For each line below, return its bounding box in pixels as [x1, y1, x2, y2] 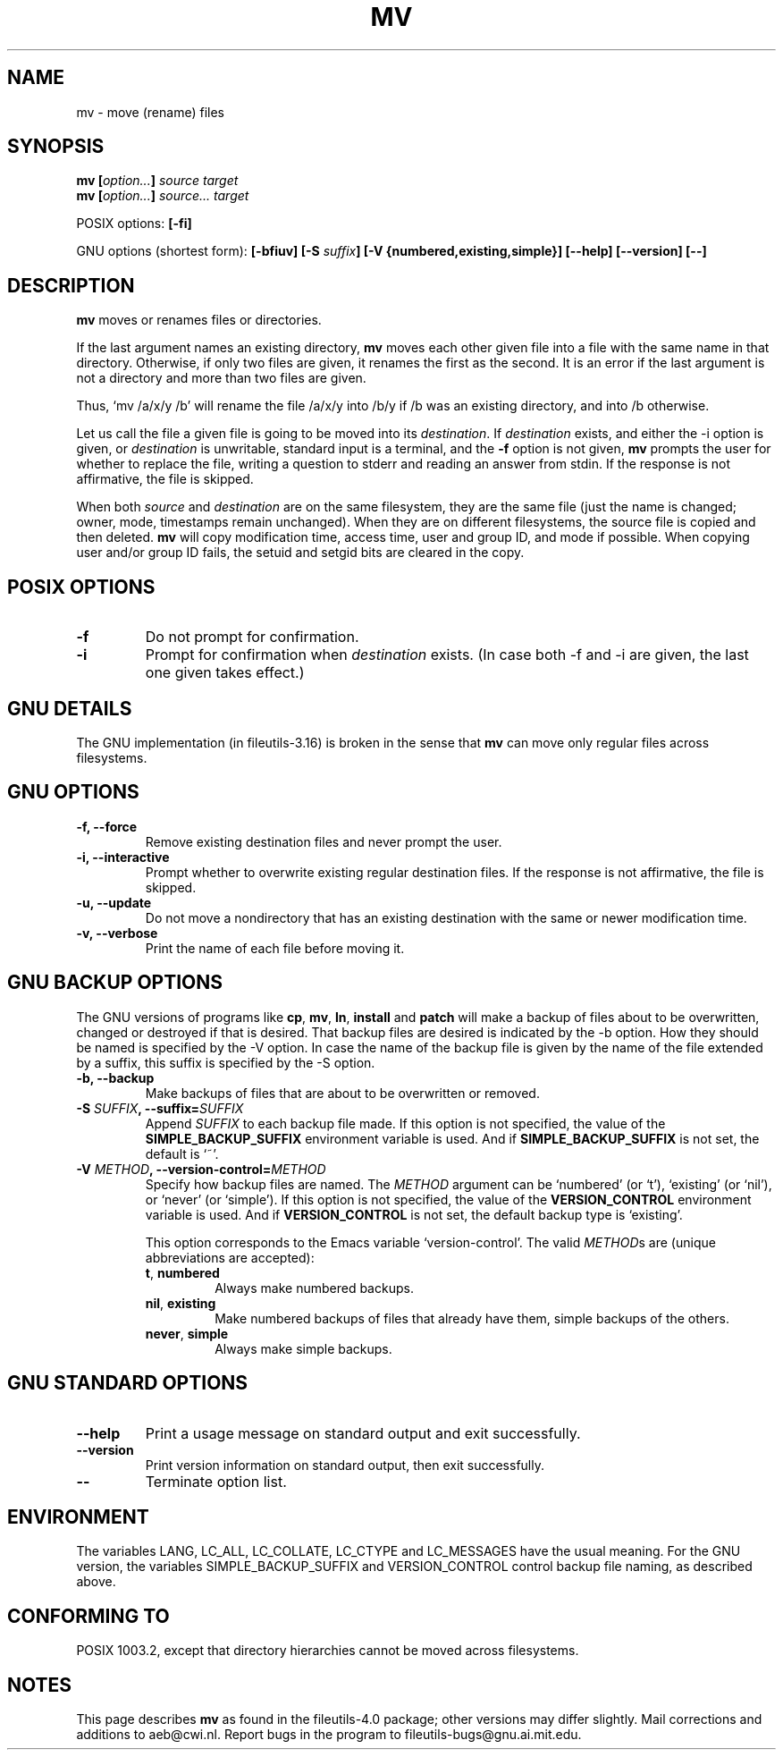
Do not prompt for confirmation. [145, 628, 359, 646]
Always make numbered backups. [215, 1280, 414, 1296]
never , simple [145, 1325, 229, 1341]
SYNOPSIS [7, 135, 105, 158]
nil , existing [145, 1295, 216, 1311]
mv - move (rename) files [76, 104, 224, 120]
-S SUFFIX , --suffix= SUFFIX [76, 1100, 244, 1116]
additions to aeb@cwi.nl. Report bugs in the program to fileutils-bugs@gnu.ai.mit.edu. [76, 1727, 582, 1743]
